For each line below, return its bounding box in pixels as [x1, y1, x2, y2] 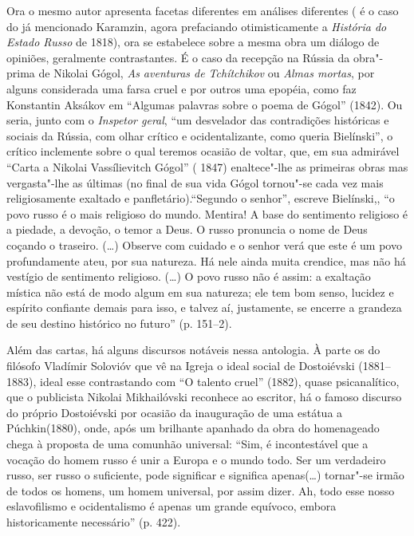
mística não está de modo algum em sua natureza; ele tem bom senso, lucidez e [6, 283, 394, 300]
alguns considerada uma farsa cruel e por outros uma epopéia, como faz [6, 80, 357, 97]
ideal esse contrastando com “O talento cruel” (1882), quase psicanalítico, [39, 372, 400, 389]
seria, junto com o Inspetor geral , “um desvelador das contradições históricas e [6, 112, 389, 128]
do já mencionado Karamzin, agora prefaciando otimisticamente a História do [6, 18, 387, 34]
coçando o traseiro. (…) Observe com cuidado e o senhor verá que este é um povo [6, 236, 402, 253]
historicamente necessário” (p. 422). [6, 514, 181, 530]
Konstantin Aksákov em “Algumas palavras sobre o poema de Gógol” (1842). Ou [6, 96, 403, 112]
